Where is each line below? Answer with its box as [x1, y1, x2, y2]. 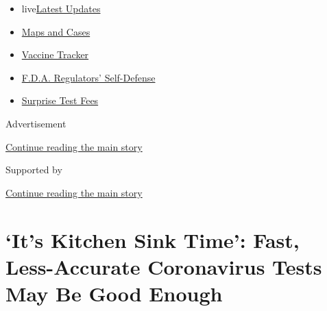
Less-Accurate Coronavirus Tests [5, 252, 322, 280]
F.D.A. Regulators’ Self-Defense [21, 70, 156, 84]
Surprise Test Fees [21, 93, 99, 108]
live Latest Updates [21, 1, 101, 15]
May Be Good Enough [5, 279, 223, 307]
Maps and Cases [21, 24, 90, 38]
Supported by [5, 162, 62, 177]
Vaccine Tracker [21, 47, 89, 62]
